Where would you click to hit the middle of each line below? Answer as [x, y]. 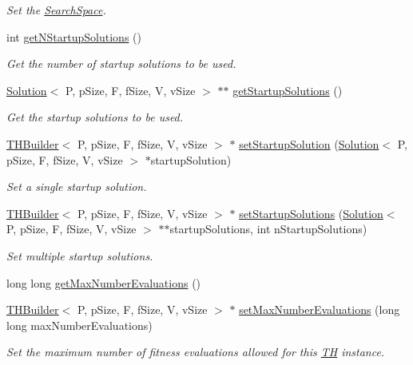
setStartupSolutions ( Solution [311, 213]
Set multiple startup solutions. [80, 255]
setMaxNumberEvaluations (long [320, 309]
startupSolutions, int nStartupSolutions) [268, 229]
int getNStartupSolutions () [74, 36]
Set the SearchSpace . [56, 10]
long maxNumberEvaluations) [79, 325]
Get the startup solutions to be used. [95, 117]
